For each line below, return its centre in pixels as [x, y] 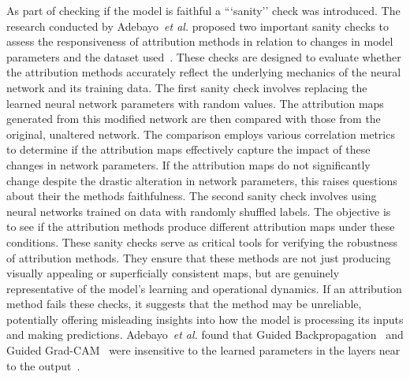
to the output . [43, 365]
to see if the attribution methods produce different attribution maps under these [201, 227]
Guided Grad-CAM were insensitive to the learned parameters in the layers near [203, 350]
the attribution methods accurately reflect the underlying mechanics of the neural [204, 72]
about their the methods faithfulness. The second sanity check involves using [192, 196]
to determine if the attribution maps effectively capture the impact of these [188, 149]
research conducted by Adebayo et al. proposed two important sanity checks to [198, 26]
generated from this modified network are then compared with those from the [194, 119]
